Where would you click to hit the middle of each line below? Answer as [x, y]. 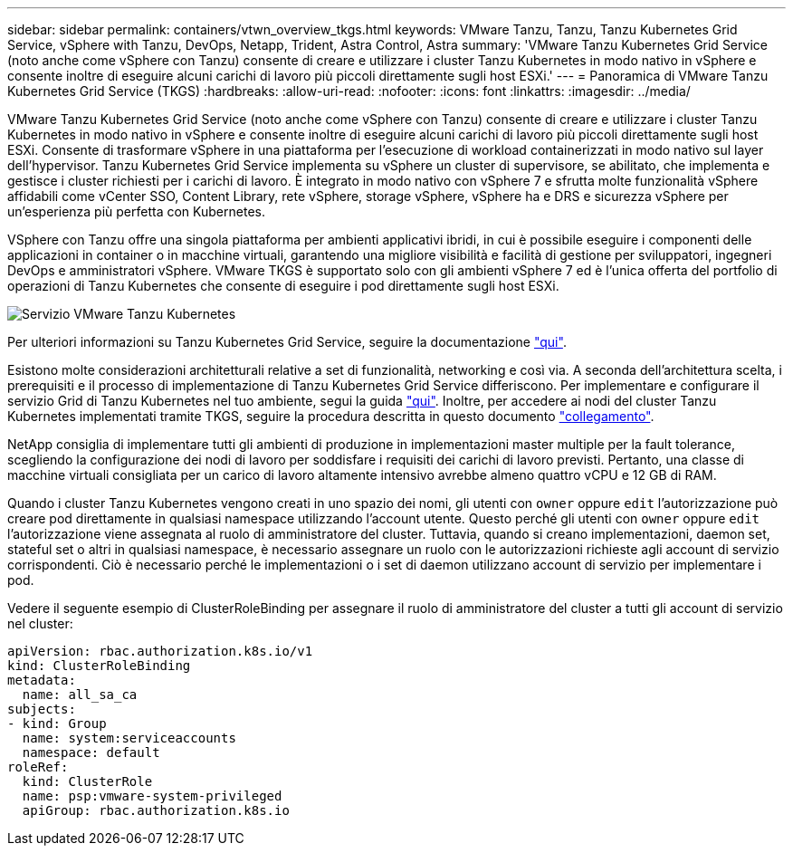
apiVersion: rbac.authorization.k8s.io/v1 [160, 651]
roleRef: [38, 767]
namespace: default [91, 752]
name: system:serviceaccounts [129, 738]
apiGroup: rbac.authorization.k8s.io [156, 810]
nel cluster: [40, 623]
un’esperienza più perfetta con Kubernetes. [136, 211]
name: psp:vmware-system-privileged [152, 796]
